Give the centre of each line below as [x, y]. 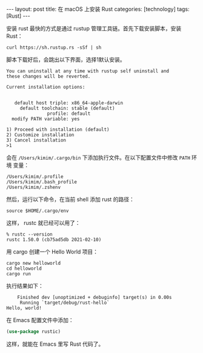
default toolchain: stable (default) [67, 108]
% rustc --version [29, 235]
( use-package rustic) [34, 332]
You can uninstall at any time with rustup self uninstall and [88, 71]
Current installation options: [46, 87]
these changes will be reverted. [48, 77]
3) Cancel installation [36, 140]
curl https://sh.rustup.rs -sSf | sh [54, 47]
